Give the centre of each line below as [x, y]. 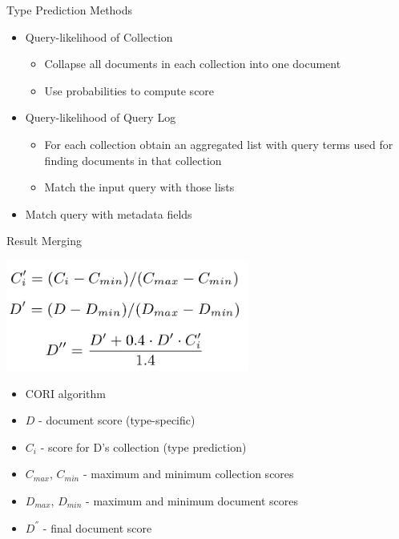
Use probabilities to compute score [129, 90]
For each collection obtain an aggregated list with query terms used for [219, 144]
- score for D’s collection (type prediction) [143, 446]
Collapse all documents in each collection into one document [193, 64]
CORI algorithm [65, 393]
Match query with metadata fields [109, 213]
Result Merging [44, 241]
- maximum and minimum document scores [192, 500]
